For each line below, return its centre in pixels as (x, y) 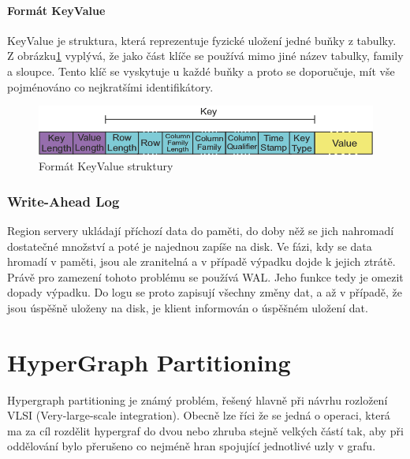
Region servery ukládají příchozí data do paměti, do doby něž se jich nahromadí (201, 230)
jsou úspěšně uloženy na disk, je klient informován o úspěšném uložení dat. (188, 307)
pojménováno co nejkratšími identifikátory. (110, 86)
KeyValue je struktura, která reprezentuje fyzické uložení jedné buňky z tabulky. (202, 40)
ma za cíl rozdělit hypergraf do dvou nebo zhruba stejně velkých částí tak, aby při (205, 430)
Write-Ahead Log (63, 201)
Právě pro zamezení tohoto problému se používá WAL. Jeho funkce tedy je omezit (205, 276)
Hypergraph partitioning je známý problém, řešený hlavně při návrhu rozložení (198, 399)
